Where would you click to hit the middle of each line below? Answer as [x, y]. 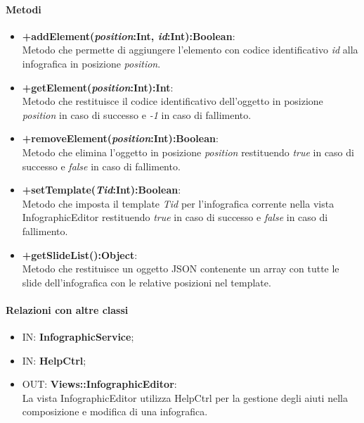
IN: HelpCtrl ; [54, 360]
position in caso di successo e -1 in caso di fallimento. [137, 114]
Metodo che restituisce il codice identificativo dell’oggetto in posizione [173, 101]
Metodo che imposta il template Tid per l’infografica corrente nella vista [178, 203]
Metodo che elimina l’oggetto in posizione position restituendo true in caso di [188, 152]
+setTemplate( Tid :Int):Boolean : [102, 190]
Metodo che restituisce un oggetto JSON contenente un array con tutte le [181, 269]
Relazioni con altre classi [67, 309]
